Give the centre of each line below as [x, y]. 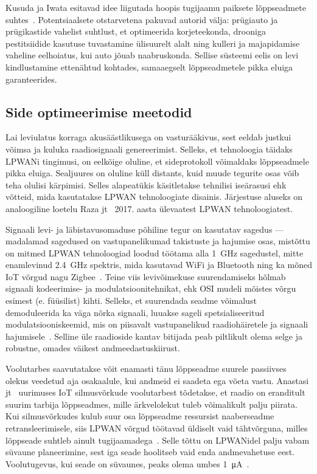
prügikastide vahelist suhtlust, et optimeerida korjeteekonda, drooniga [136, 31]
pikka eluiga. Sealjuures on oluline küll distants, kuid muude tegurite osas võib [152, 173]
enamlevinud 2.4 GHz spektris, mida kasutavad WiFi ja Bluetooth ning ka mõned [159, 265]
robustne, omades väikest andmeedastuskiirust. [93, 348]
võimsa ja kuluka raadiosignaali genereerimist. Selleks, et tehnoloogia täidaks [149, 149]
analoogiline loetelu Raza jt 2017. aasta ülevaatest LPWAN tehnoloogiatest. [149, 208]
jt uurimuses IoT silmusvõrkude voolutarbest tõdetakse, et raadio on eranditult [155, 392]
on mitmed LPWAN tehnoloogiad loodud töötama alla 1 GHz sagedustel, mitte [155, 252]
